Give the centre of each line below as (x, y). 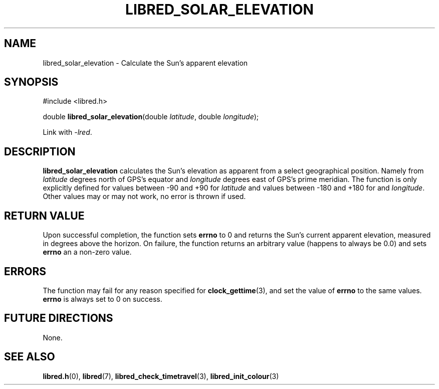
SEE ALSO (30, 357)
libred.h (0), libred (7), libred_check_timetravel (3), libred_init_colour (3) (161, 376)
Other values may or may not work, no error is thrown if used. (144, 197)
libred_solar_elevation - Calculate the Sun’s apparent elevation (145, 63)
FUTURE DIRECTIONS (59, 318)
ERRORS (25, 271)
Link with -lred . (67, 132)
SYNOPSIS (31, 82)
